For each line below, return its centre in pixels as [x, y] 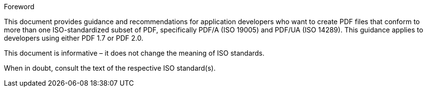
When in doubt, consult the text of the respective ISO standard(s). [110, 68]
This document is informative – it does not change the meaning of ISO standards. [134, 53]
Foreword [19, 7]
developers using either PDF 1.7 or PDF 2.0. [74, 38]
